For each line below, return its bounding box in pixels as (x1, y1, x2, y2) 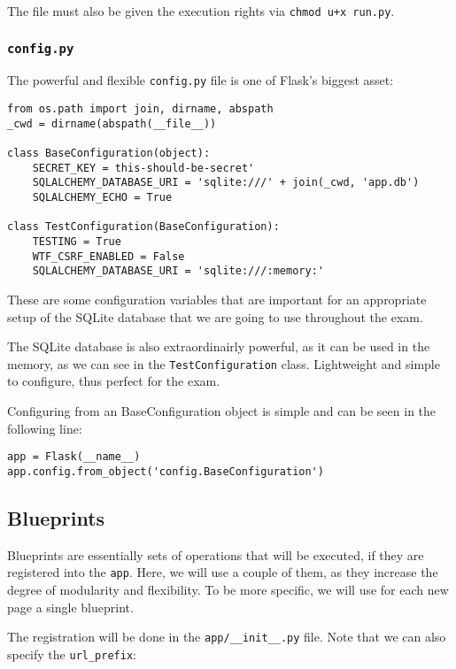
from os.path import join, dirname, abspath (7, 103, 274, 116)
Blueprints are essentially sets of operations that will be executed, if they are (7, 545, 424, 564)
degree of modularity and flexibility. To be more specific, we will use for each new (7, 580, 449, 598)
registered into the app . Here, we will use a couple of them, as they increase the (7, 563, 438, 581)
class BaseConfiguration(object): (7, 147, 211, 160)
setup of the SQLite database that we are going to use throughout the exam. (7, 307, 423, 326)
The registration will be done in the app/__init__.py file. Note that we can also (7, 627, 446, 646)
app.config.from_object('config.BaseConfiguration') (7, 465, 324, 478)
